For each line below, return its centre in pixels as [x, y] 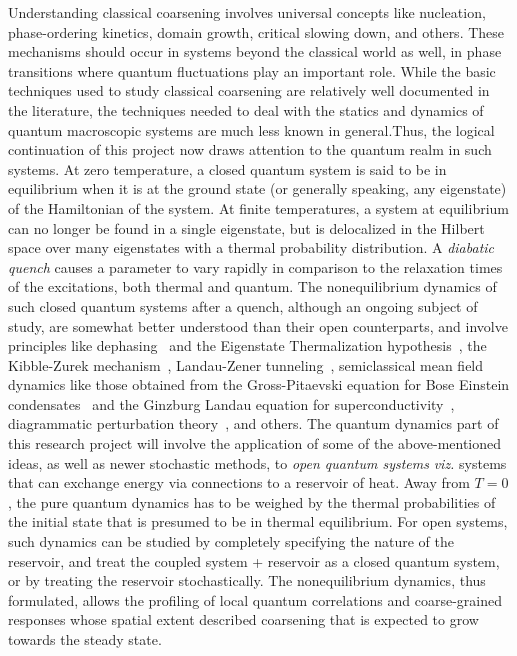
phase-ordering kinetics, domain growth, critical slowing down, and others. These [256, 31]
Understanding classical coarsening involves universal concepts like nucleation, [247, 12]
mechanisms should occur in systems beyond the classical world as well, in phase [255, 51]
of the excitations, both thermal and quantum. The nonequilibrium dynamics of [252, 286]
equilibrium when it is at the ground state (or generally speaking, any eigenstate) [257, 188]
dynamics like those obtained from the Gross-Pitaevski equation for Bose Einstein [259, 384]
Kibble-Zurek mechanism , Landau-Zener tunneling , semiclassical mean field [246, 364]
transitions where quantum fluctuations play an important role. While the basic [252, 70]
